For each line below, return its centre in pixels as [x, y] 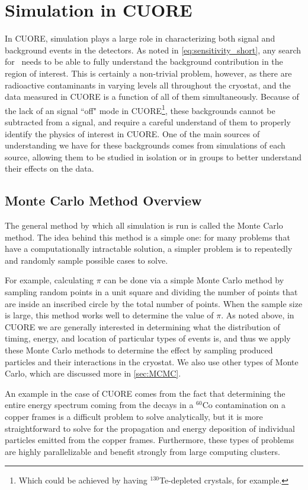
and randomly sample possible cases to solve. [86, 260]
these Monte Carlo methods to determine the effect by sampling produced [139, 350]
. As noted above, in [258, 315]
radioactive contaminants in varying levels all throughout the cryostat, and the [148, 85]
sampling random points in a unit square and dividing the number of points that [151, 292]
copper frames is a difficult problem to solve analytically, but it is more [134, 417]
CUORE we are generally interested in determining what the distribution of [142, 326]
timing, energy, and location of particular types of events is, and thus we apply [148, 338]
